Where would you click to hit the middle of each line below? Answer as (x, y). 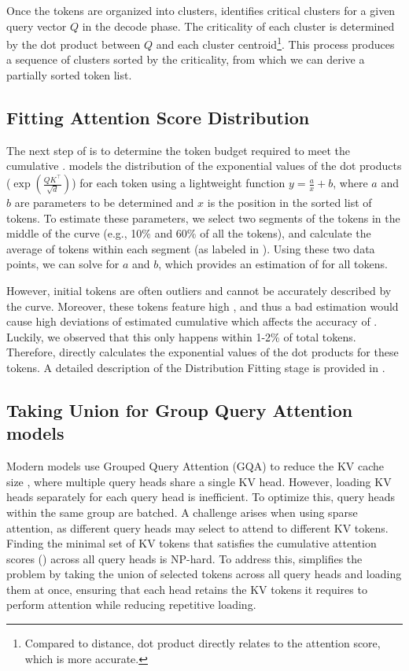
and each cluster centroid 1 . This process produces (275, 43)
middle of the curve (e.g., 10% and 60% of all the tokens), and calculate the (189, 233)
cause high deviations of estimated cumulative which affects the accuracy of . (192, 321)
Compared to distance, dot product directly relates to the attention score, (203, 643)
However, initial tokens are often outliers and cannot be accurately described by (199, 290)
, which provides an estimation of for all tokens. (273, 264)
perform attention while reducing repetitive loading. (131, 605)
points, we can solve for (63, 264)
